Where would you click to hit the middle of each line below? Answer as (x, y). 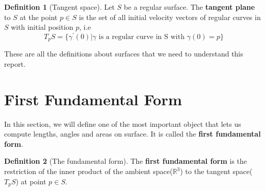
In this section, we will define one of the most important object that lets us (123, 123)
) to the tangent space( (216, 171)
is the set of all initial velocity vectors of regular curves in (170, 17)
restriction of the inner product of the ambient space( (89, 171)
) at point (31, 181)
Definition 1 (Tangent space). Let (59, 7)
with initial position (42, 27)
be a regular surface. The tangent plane (189, 7)
